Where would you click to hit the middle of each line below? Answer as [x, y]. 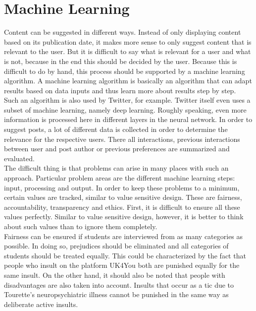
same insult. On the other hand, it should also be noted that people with [115, 275]
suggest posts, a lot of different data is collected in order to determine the [116, 129]
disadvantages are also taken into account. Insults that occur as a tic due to [119, 284]
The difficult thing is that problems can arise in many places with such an [116, 168]
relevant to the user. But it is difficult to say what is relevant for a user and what [128, 51]
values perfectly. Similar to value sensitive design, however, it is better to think [124, 217]
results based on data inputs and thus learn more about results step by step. [120, 90]
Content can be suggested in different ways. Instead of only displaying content [123, 32]
